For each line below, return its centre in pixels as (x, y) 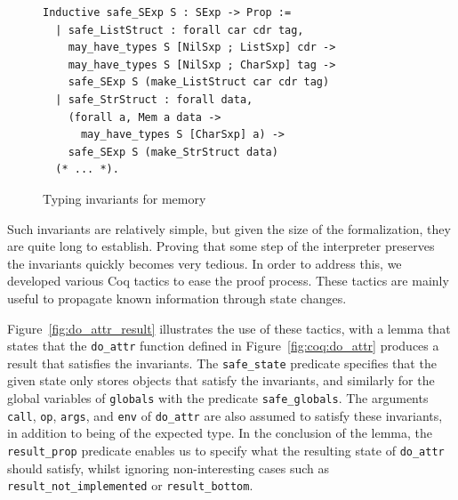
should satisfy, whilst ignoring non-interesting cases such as (169, 468)
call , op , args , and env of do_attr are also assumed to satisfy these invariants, (225, 415)
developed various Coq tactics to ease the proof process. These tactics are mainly (228, 281)
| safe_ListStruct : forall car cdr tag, (180, 30)
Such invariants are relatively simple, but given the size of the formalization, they (229, 228)
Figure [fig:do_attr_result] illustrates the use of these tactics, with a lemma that (229, 328)
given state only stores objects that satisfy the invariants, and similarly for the (221, 380)
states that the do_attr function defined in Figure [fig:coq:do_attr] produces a (223, 346)
